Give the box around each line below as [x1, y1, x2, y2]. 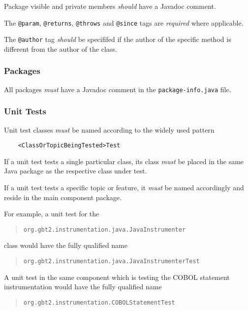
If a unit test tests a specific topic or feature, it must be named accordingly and [4, 182, 244, 193]
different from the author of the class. [4, 43, 117, 54]
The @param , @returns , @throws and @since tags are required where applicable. [4, 17, 244, 28]
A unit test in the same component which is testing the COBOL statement [4, 272, 230, 282]
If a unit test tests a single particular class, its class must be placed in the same [4, 156, 244, 166]
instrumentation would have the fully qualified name [4, 281, 162, 292]
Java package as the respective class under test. [4, 166, 147, 176]
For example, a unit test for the [4, 208, 99, 219]
